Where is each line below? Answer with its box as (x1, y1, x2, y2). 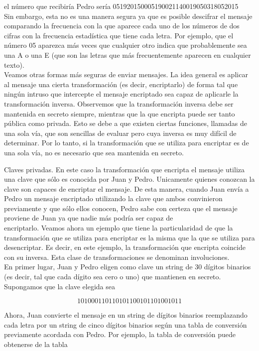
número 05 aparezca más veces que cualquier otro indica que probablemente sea (4, 40, 247, 50)
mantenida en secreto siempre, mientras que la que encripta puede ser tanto (4, 108, 235, 118)
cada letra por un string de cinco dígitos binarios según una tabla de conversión (4, 319, 247, 330)
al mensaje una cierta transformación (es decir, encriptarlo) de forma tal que (4, 79, 238, 89)
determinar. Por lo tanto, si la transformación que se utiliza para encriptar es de (4, 137, 249, 148)
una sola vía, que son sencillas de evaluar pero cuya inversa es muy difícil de (4, 127, 237, 138)
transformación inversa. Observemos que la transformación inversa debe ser (4, 98, 234, 109)
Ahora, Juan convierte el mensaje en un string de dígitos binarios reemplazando (4, 310, 248, 320)
